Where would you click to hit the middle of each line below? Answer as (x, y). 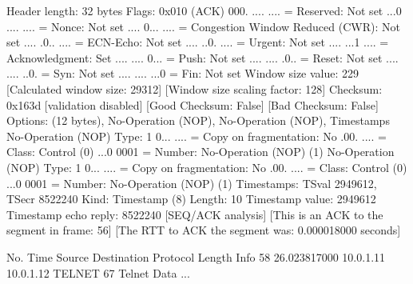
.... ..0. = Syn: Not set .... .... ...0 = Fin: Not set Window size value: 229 (183, 73)
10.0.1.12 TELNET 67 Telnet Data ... (98, 272)
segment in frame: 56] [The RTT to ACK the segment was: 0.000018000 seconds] (204, 230)
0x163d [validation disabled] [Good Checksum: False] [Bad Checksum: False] (193, 104)
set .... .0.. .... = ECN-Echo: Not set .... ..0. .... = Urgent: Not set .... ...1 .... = (198, 42)
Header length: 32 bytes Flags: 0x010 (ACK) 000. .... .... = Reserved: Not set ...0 (204, 10)
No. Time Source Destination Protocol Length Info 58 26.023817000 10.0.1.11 (196, 256)
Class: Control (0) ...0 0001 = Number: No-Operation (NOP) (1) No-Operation (201, 152)
